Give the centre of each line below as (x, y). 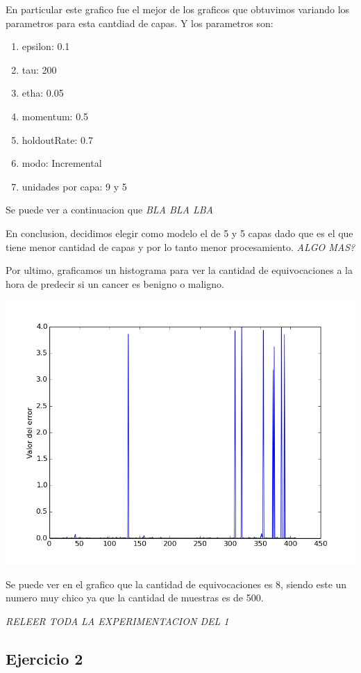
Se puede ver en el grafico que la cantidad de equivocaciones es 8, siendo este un (176, 584)
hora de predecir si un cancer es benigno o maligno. (115, 283)
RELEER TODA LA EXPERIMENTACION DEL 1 (117, 621)
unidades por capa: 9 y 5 (74, 186)
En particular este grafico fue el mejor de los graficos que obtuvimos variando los (178, 9)
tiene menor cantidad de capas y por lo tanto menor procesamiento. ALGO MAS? (180, 246)
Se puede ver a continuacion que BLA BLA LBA (110, 210)
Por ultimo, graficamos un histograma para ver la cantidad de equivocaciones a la (179, 270)
